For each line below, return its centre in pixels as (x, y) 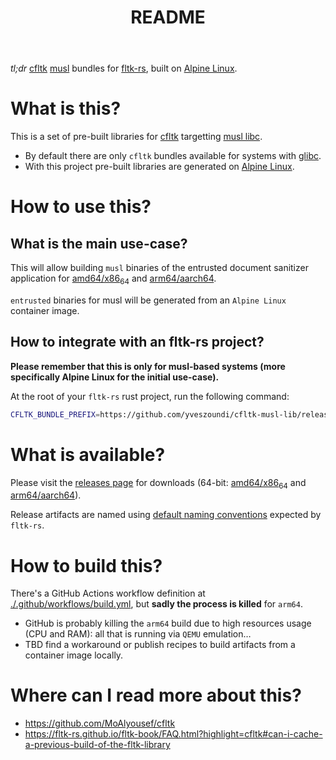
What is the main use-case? (99, 243)
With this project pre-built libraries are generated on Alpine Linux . (159, 167)
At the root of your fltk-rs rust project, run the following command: (150, 396)
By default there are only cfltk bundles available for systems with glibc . (173, 156)
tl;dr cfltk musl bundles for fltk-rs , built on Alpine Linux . (124, 68)
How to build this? (86, 565)
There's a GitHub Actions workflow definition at (108, 593)
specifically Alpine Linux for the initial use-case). (115, 377)
